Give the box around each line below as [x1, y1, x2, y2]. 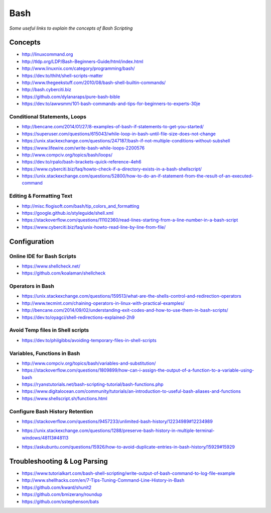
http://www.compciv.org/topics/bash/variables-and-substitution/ [22, 360, 156, 366]
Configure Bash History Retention [9, 408, 93, 415]
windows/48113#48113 [22, 435, 69, 441]
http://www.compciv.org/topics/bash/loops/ [22, 151, 113, 158]
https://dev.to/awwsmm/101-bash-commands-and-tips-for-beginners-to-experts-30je [22, 101, 201, 107]
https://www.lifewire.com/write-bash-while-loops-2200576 [22, 145, 145, 151]
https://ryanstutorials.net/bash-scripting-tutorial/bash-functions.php [22, 381, 164, 387]
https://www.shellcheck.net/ [22, 263, 80, 269]
